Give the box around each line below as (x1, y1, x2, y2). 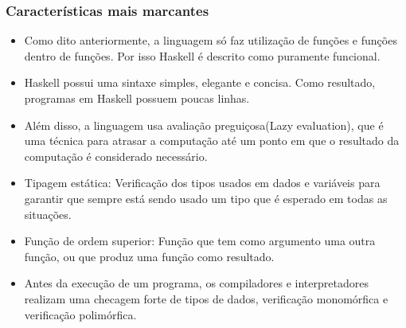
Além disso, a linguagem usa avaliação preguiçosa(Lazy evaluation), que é (24, 116, 384, 133)
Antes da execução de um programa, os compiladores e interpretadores (24, 275, 369, 291)
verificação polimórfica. (24, 306, 137, 322)
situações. (24, 205, 72, 222)
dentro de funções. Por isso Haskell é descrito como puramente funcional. (24, 47, 381, 64)
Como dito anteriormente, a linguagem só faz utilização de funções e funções (24, 32, 397, 49)
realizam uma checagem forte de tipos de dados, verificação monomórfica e (24, 290, 388, 307)
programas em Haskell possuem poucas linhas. (24, 90, 250, 106)
